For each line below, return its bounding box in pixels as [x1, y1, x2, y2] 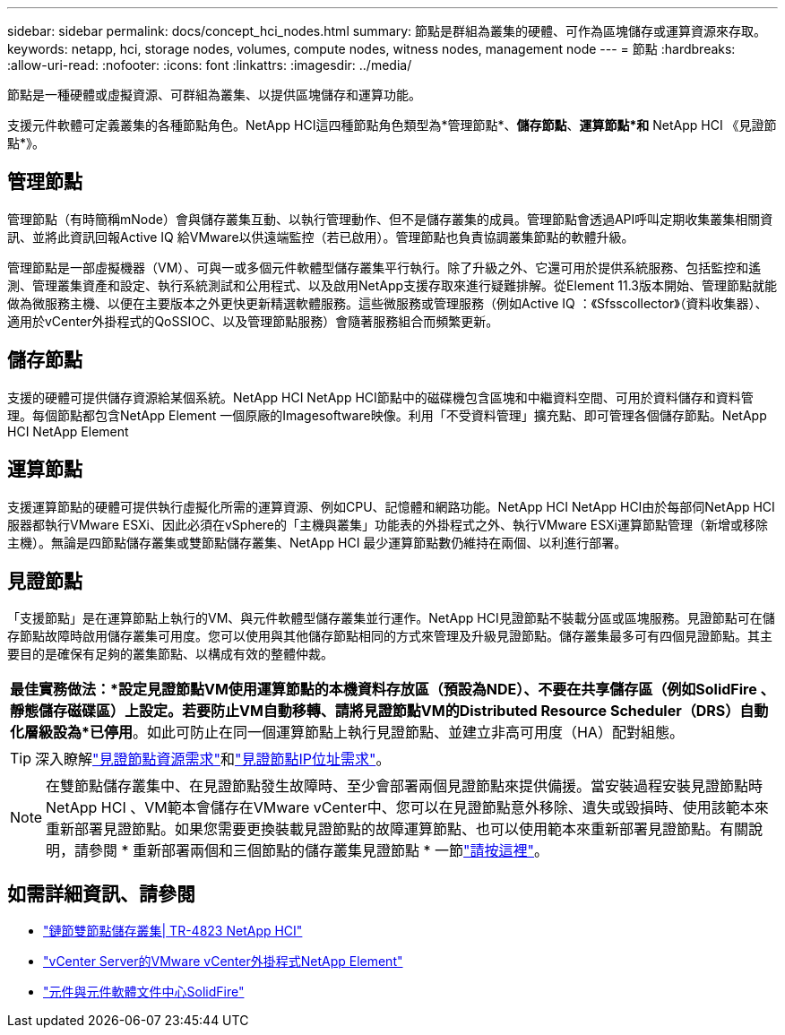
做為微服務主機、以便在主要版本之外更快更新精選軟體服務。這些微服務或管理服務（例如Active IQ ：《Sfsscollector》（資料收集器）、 [7, 295, 768, 311]
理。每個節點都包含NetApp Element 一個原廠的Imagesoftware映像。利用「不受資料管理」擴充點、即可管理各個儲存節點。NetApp [7, 407, 767, 423]
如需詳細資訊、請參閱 [7, 882, 195, 905]
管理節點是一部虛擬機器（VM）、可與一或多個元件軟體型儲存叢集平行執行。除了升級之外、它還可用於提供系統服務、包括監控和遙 [7, 259, 762, 275]
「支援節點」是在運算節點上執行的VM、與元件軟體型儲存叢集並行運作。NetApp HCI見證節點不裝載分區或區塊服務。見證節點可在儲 [7, 610, 775, 626]
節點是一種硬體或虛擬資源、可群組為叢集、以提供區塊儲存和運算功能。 [7, 87, 421, 102]
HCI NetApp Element [7, 423, 129, 439]
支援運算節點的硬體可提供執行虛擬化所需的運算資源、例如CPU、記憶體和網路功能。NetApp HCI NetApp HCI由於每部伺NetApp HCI [7, 498, 775, 514]
